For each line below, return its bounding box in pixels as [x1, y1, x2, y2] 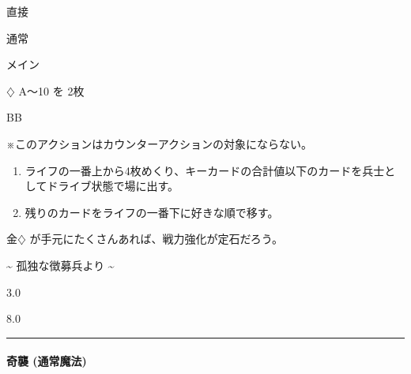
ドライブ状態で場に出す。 [47, 178, 179, 194]
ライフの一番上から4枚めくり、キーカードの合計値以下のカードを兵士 [25, 162, 385, 178]
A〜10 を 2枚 [18, 82, 85, 99]
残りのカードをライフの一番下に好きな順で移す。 [25, 204, 279, 220]
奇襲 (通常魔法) [6, 353, 87, 369]
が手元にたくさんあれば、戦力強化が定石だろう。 [29, 230, 283, 247]
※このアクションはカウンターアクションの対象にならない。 [6, 135, 312, 151]
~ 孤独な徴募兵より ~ [6, 256, 115, 273]
